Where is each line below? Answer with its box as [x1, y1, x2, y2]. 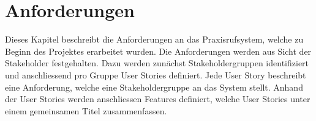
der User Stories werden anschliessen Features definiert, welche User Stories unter [5, 92, 310, 105]
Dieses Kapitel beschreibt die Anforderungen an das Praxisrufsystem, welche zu [5, 33, 304, 46]
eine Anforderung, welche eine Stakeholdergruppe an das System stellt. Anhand [5, 80, 303, 93]
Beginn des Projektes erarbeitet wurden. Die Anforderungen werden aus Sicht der [5, 44, 312, 57]
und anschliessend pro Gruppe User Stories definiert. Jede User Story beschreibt [5, 68, 306, 81]
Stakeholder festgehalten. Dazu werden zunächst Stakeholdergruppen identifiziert [5, 57, 309, 69]
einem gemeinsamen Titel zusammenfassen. [5, 104, 167, 117]
